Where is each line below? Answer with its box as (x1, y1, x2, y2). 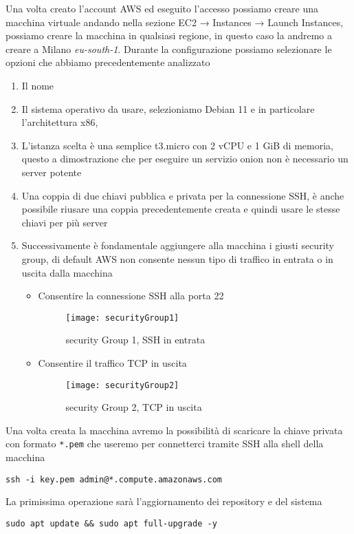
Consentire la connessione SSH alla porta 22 (38, 288, 224, 303)
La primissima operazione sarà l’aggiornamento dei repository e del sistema (5, 494, 322, 509)
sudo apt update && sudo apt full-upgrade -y (5, 518, 217, 528)
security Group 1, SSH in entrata (65, 332, 206, 347)
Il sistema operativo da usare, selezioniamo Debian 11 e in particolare (21, 101, 315, 116)
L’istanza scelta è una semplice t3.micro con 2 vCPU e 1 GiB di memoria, (21, 138, 333, 152)
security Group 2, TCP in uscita (65, 400, 202, 414)
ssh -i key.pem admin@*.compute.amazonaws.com (5, 474, 222, 484)
